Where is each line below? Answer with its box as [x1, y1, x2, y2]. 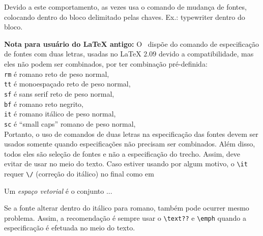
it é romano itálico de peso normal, [4, 108, 116, 119]
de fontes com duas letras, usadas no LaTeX [4, 48, 141, 59]
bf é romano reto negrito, [4, 98, 83, 109]
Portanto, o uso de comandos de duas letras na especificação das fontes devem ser [4, 128, 258, 139]
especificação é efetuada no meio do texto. [4, 222, 135, 233]
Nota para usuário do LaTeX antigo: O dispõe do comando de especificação [4, 38, 259, 49]
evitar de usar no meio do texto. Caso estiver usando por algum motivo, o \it [4, 158, 248, 169]
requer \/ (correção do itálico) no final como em [4, 168, 154, 179]
